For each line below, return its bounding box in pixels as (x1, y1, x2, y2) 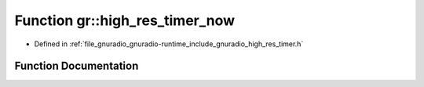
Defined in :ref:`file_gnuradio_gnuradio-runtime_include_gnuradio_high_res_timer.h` (34, 39, 304, 49)
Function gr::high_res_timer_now (14, 12, 236, 29)
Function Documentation (14, 60, 139, 73)
